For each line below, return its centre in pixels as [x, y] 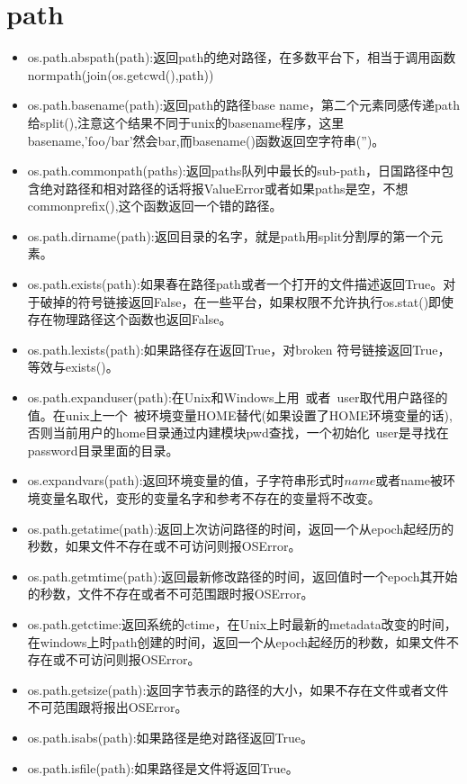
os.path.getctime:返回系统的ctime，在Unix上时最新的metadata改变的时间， [242, 623]
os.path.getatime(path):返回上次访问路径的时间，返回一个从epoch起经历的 [241, 528]
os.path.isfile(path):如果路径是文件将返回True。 [163, 767]
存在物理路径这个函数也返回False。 [130, 319]
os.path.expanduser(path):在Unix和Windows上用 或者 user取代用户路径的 [238, 397]
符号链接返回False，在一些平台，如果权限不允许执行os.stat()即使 [266, 301]
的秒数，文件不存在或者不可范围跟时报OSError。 [171, 594]
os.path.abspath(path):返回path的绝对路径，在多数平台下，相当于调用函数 [242, 57]
